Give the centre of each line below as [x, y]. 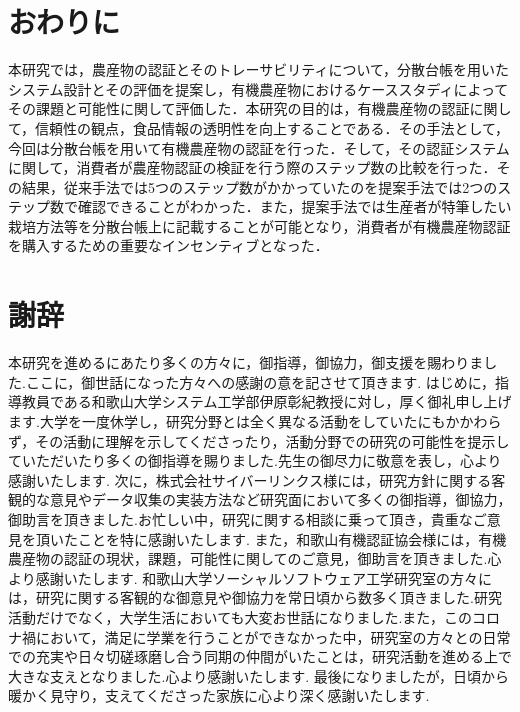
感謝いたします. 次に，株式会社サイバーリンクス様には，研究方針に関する [250, 479]
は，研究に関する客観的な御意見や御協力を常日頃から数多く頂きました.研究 [255, 597]
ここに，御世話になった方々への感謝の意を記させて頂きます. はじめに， [260, 381]
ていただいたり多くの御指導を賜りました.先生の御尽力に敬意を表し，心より [255, 460]
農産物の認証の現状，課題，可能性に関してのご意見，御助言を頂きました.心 [255, 558]
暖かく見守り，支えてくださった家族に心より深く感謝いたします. [219, 695]
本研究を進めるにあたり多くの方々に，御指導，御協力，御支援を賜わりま [246, 362]
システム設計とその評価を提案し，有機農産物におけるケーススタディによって [258, 88]
